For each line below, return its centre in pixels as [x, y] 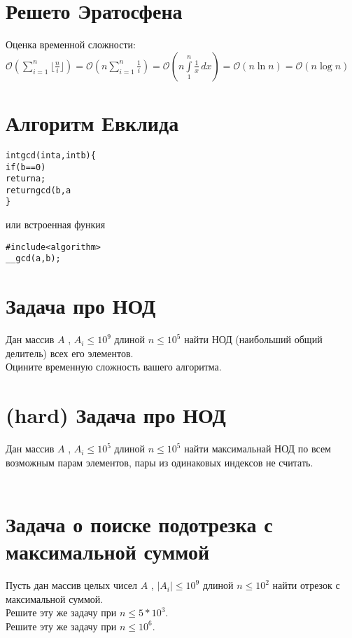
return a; [26, 179]
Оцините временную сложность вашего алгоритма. [114, 367]
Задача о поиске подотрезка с [139, 524]
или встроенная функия [56, 224]
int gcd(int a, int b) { [51, 155]
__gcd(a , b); [33, 259]
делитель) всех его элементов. [70, 353]
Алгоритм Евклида [92, 122]
